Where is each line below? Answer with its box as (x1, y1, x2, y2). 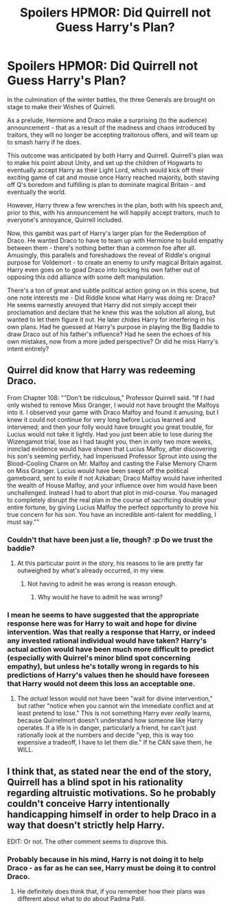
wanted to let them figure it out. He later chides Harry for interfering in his (7, 315, 216, 324)
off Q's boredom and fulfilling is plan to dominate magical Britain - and (7, 180, 206, 188)
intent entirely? (7, 344, 49, 353)
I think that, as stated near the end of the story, (7, 765, 211, 777)
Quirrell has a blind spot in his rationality (7, 776, 183, 788)
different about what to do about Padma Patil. (16, 895, 146, 903)
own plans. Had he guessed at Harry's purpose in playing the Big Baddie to (7, 322, 220, 331)
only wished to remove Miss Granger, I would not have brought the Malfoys (7, 401, 220, 409)
